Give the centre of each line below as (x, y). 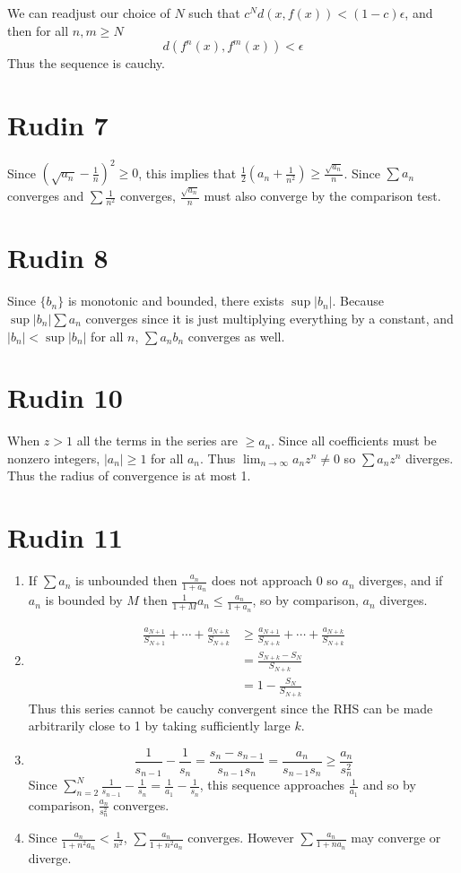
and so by (389, 785)
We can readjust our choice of (89, 13)
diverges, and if (401, 580)
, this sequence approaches (272, 785)
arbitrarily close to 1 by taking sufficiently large (159, 726)
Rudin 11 (65, 537)
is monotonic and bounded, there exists (176, 301)
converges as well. (236, 336)
